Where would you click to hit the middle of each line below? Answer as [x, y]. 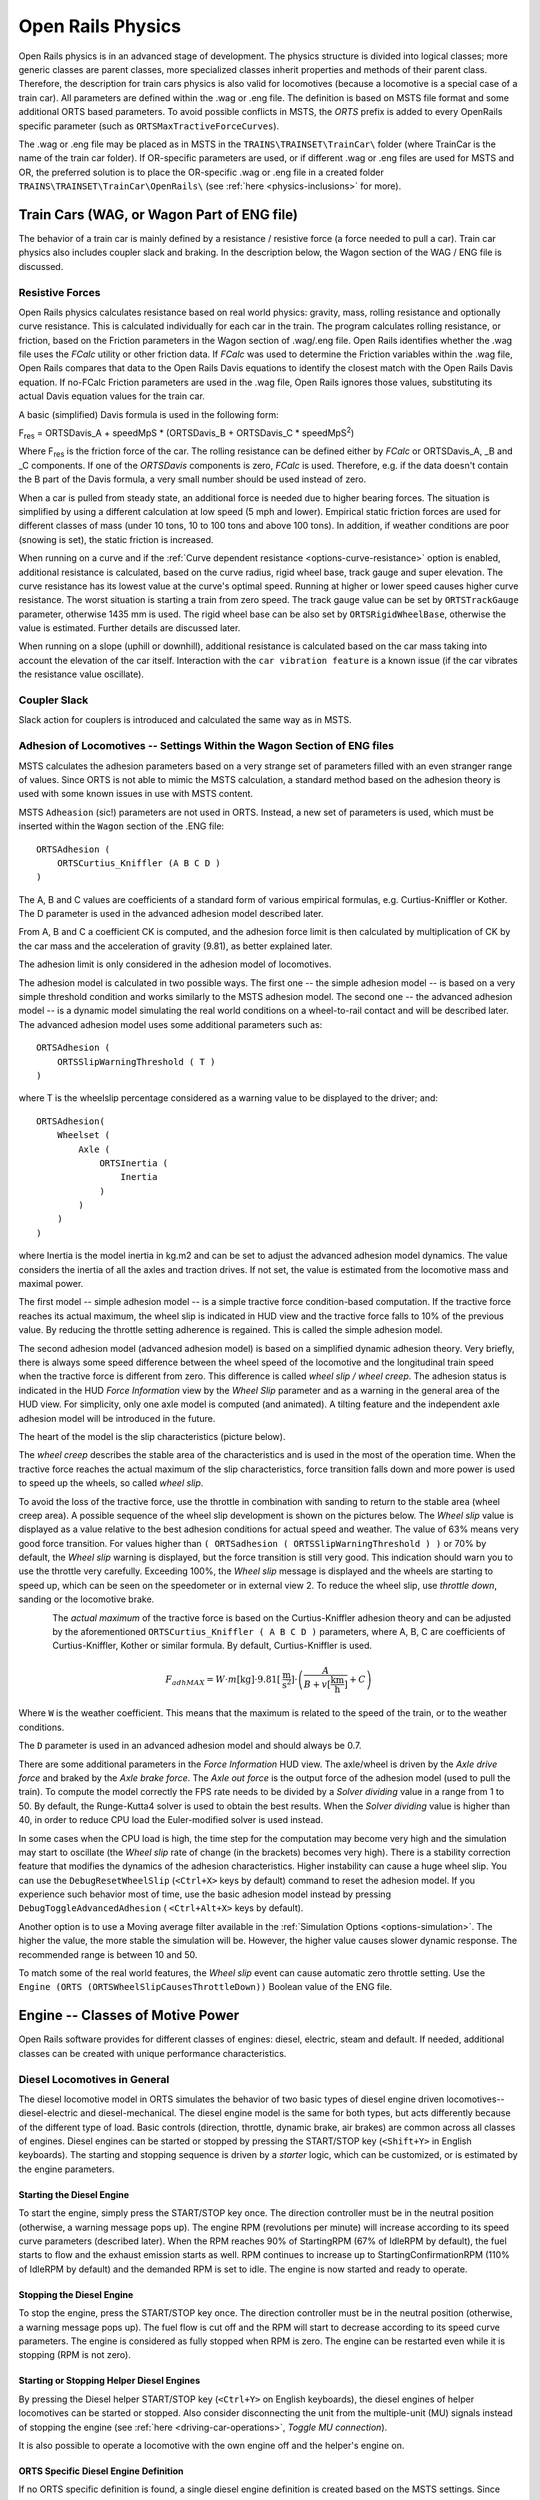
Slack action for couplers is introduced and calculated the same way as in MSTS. [185, 720]
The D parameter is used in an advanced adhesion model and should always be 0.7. [190, 1746]
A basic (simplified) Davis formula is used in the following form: [148, 414]
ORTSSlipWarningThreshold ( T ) [136, 1061]
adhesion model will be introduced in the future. [117, 1418]
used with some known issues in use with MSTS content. [136, 794]
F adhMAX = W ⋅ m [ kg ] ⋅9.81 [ [223, 1680]
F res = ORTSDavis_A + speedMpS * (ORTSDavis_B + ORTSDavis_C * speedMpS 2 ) [186, 433]
